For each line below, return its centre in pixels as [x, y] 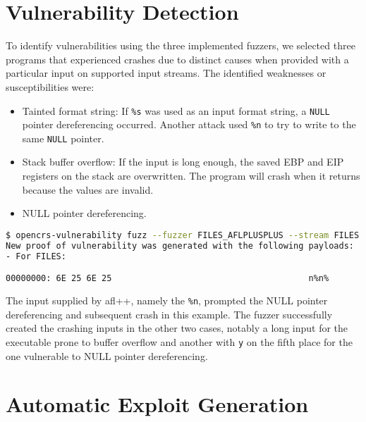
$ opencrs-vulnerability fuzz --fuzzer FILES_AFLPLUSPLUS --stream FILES [183, 235]
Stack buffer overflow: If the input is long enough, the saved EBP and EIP [183, 162]
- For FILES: [36, 256]
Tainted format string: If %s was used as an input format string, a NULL [176, 110]
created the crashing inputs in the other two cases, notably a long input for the [177, 328]
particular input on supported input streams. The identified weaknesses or [166, 73]
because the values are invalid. [88, 189]
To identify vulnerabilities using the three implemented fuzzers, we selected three [181, 45]
